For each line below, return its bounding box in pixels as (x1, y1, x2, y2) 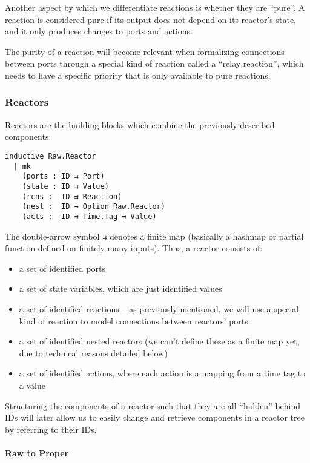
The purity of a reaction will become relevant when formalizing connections (5, 45, 285, 57)
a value (19, 378, 45, 391)
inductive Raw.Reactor (5, 151, 96, 160)
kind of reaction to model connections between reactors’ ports (19, 314, 248, 327)
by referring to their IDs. (5, 422, 97, 435)
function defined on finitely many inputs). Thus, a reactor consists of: (5, 241, 263, 254)
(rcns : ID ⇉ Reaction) (22, 192, 122, 201)
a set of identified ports (19, 261, 105, 274)
